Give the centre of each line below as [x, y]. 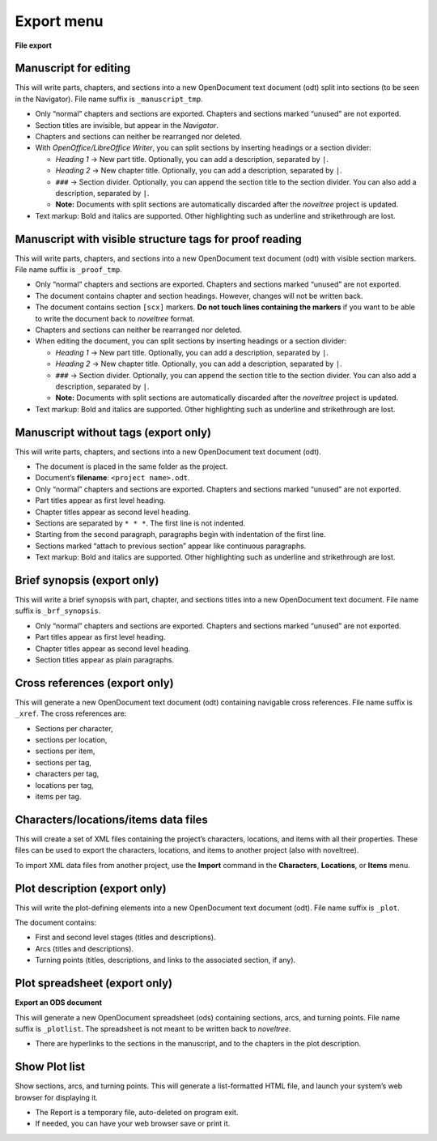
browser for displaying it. [57, 1097]
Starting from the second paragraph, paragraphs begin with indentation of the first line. [180, 534]
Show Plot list [50, 1067]
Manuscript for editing [73, 68]
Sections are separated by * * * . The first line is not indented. [140, 523]
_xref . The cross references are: [71, 713]
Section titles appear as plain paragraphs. [104, 660]
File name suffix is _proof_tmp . [69, 270]
